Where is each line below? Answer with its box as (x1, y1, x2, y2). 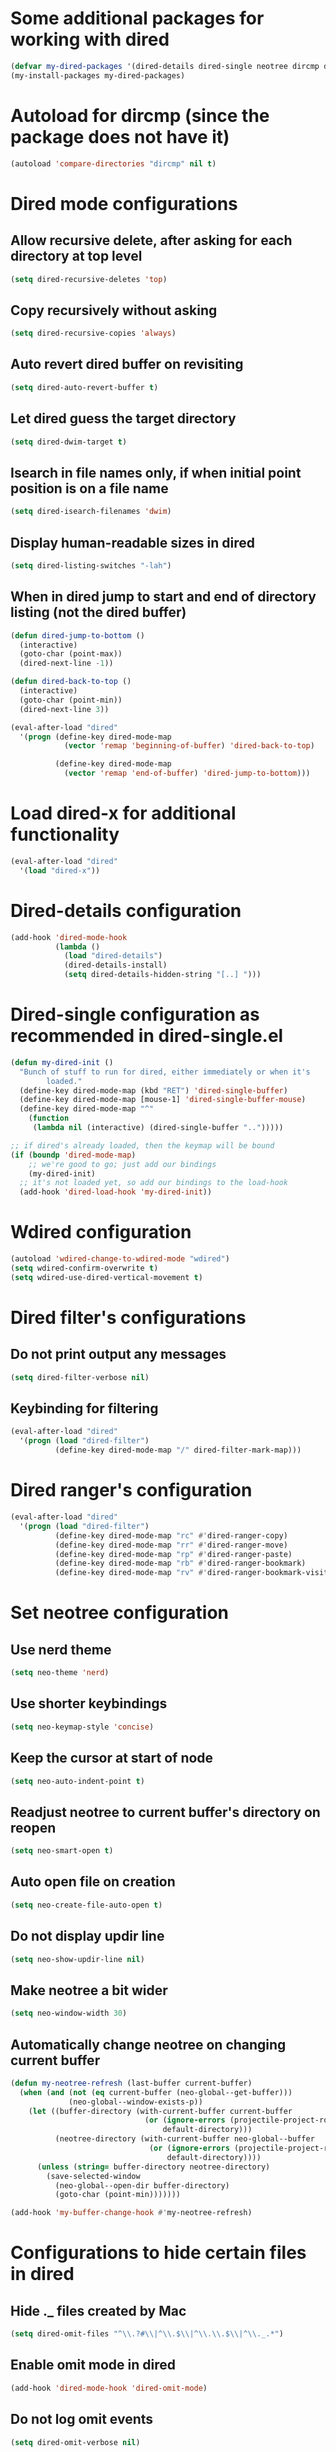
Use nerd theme (10, 1641, 112, 1658)
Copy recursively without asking (10, 302, 218, 319)
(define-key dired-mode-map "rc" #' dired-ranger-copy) (54, 1530, 288, 1541)
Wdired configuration (10, 1221, 192, 1244)
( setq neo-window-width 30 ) (10, 2008, 128, 2019)
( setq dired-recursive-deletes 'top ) (10, 274, 168, 284)
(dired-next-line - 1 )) (19, 658, 114, 669)
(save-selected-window (46, 2171, 141, 2181)
